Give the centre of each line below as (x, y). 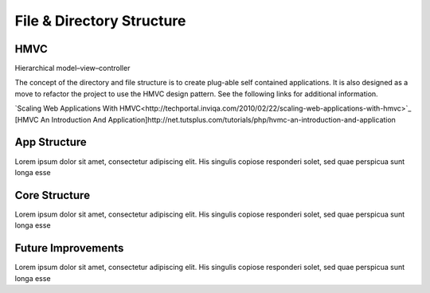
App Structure (51, 142)
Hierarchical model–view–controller (72, 68)
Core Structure (53, 195)
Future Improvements (69, 248)
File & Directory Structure (100, 21)
